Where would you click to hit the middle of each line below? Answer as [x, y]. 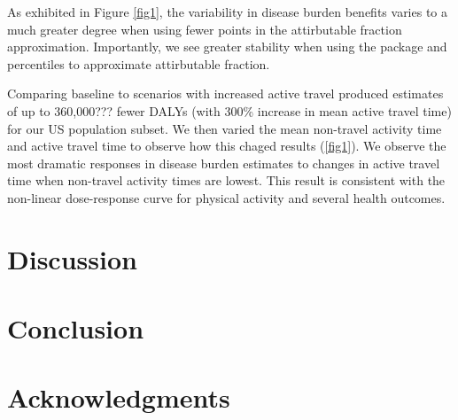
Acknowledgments [119, 397]
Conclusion [76, 328]
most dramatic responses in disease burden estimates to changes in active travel [224, 163]
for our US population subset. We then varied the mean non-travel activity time [225, 128]
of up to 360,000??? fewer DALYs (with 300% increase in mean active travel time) [229, 110]
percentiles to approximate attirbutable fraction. [139, 63]
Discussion [72, 258]
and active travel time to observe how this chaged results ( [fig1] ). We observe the [227, 146]
